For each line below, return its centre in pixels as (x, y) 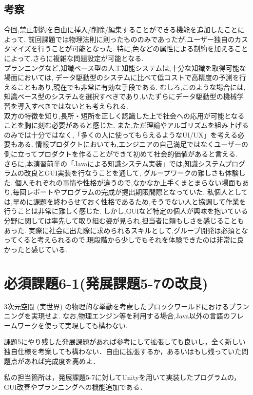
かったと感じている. (36, 249)
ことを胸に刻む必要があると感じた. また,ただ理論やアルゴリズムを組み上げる (126, 125)
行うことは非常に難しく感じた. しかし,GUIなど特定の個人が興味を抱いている (126, 211)
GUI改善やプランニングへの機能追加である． (75, 386)
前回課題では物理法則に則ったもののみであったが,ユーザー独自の (131, 39)
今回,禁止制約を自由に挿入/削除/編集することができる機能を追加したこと (121, 30)
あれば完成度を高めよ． (62, 361)
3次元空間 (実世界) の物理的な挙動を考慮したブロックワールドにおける (117, 306)
